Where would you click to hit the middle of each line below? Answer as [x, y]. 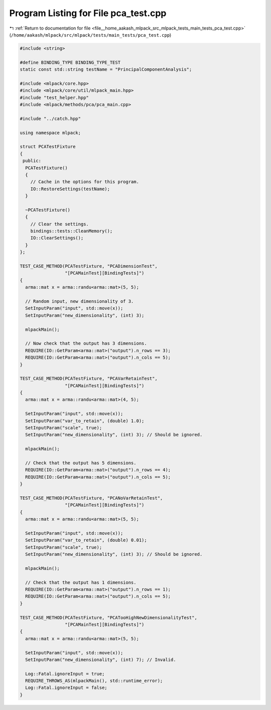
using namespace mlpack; [50, 133]
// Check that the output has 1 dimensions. [81, 582]
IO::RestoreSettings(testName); [70, 189]
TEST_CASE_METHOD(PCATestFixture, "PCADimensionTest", [89, 266]
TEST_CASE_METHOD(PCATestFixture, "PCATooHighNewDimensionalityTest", [109, 617]
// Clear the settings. [59, 224]
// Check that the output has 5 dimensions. [81, 463]
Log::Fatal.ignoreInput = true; [65, 674]
